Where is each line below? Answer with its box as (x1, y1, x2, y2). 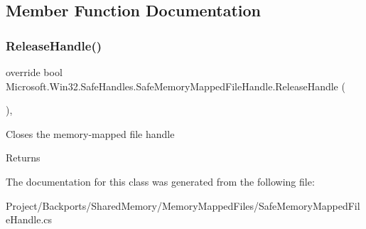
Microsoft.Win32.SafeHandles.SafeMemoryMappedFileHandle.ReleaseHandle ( (6, 78, 345, 93)
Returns (6, 150, 41, 165)
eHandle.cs (6, 212, 53, 227)
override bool (6, 65, 63, 79)
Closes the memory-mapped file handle (6, 126, 175, 141)
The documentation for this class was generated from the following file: (6, 174, 315, 188)
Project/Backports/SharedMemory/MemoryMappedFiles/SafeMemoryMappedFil (6, 198, 360, 213)
